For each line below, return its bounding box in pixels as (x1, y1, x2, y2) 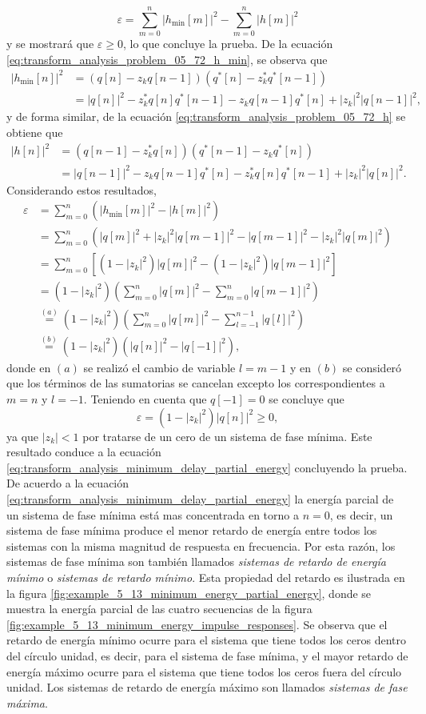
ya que (6, 427, 39, 444)
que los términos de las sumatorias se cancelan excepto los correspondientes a (6, 375, 385, 391)
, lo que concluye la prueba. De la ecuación (122, 35, 333, 52)
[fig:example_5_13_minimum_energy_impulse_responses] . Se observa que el (6, 616, 388, 632)
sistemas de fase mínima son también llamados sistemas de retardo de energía (6, 553, 386, 570)
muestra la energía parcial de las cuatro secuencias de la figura (6, 600, 313, 617)
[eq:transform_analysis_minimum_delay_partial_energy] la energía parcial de (6, 491, 394, 507)
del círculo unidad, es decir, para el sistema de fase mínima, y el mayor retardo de (6, 647, 408, 664)
